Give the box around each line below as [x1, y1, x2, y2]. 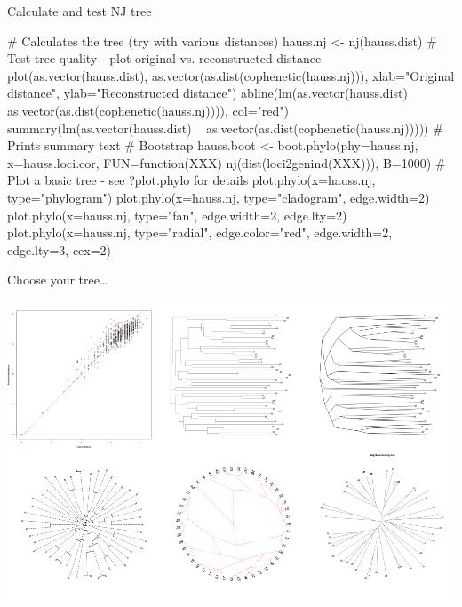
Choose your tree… [7, 270, 108, 289]
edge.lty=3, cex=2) [7, 240, 112, 259]
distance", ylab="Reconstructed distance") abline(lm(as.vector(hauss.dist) [7, 84, 408, 102]
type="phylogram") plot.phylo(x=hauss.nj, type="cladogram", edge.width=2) [7, 188, 430, 206]
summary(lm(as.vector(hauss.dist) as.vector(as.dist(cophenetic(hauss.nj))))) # [7, 118, 443, 137]
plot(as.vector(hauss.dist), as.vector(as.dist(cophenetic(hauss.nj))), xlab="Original [7, 66, 455, 84]
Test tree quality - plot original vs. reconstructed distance [7, 49, 322, 68]
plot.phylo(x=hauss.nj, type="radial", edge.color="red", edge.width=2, [7, 223, 393, 242]
